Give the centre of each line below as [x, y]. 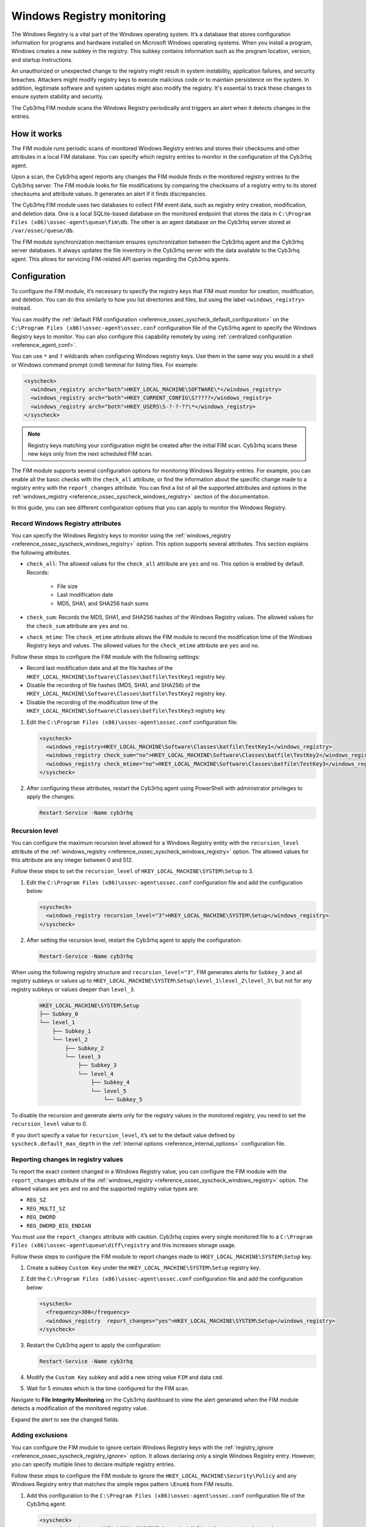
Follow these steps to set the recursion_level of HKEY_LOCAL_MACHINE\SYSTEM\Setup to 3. [132, 871]
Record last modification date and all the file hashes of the [100, 668]
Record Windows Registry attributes [66, 523]
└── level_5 [109, 1091]
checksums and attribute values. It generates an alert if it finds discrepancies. [109, 194]
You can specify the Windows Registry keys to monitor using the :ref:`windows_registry [121, 536]
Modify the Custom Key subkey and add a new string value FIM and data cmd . [125, 1377]
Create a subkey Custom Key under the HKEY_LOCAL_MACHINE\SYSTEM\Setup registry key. [143, 1268]
